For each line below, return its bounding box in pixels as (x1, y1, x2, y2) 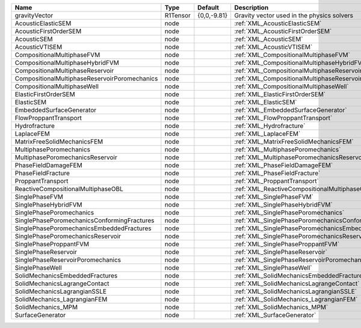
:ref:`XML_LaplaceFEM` (234, 130, 301, 138)
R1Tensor (164, 11, 191, 19)
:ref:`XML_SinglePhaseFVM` (234, 193, 314, 201)
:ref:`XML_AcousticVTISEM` (234, 43, 313, 51)
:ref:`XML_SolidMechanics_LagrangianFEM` (234, 295, 358, 303)
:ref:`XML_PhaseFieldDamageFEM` (234, 161, 333, 169)
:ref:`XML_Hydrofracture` (234, 122, 306, 130)
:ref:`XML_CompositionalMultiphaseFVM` (234, 51, 350, 59)
